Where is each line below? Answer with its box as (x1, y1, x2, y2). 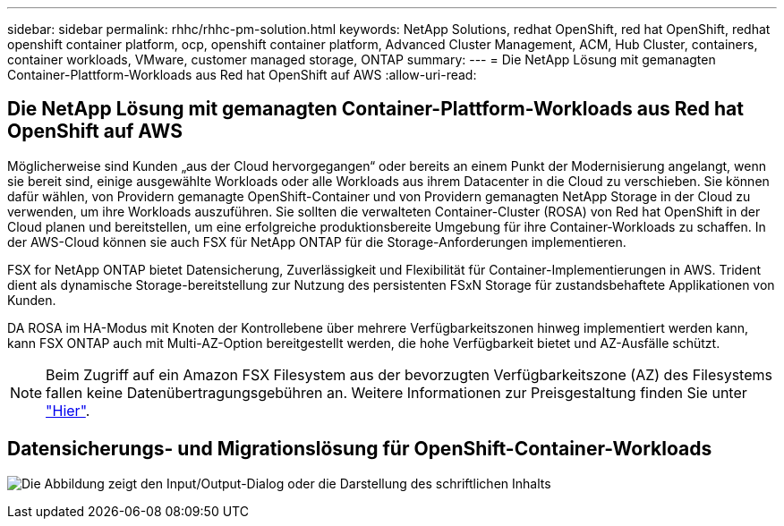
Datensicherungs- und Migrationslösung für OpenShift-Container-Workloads (7, 437, 712, 461)
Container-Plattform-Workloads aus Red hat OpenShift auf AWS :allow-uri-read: (7, 67, 477, 82)
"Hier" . (46, 401, 90, 420)
